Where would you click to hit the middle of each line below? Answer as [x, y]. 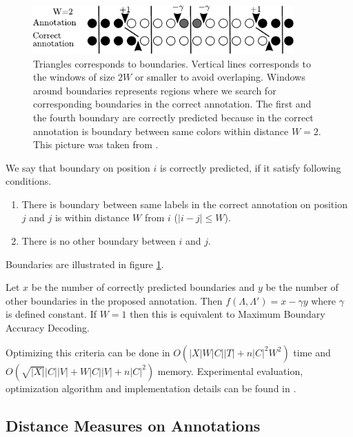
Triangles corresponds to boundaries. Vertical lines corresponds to [172, 63]
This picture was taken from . [96, 144]
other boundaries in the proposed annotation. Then [114, 300]
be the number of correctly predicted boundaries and [143, 287]
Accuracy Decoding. [48, 328]
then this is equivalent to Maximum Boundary [228, 314]
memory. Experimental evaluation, [230, 370]
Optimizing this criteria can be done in [88, 352]
